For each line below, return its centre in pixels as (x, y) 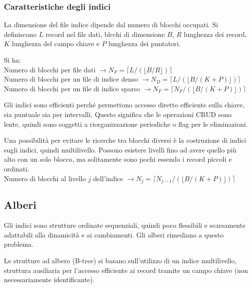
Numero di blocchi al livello (45, 178)
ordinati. (17, 168)
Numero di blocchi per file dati (50, 69)
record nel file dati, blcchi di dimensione (105, 34)
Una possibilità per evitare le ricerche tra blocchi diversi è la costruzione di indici (125, 140)
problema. (19, 244)
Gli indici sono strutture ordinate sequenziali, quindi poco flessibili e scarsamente (125, 225)
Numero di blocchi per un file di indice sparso (72, 88)
